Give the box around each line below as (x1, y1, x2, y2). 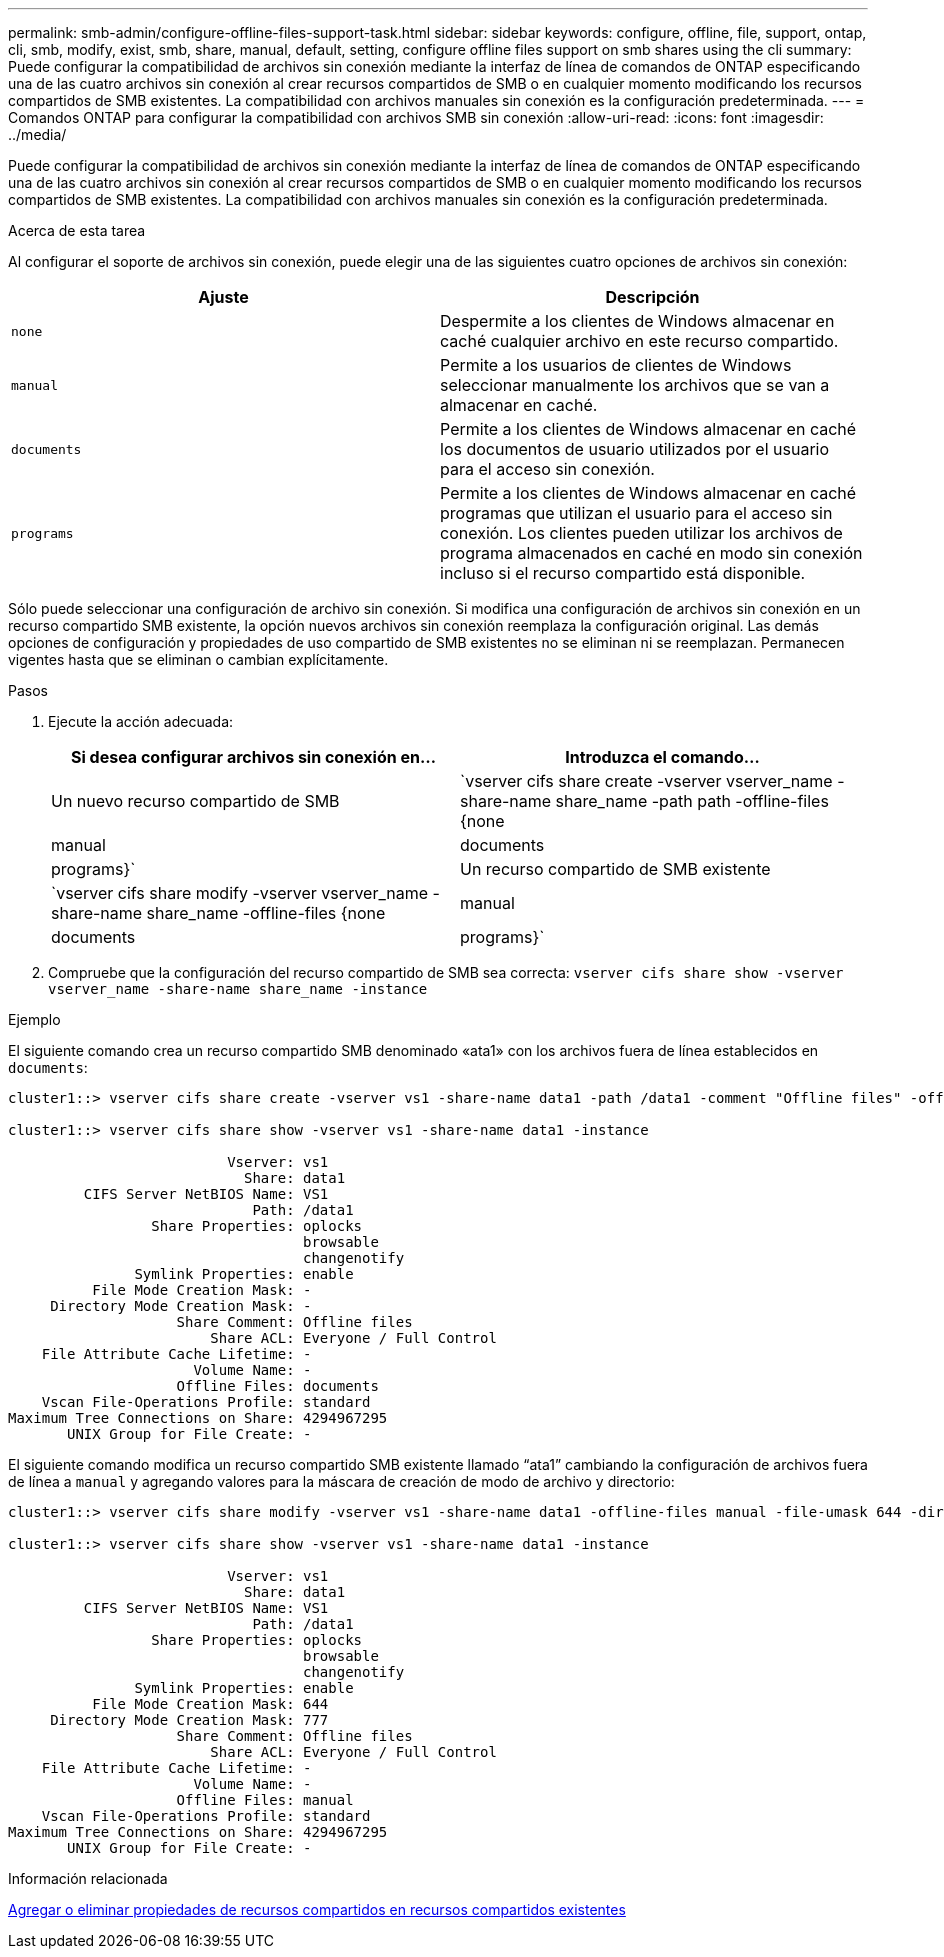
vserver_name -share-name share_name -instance (48, 981, 428, 997)
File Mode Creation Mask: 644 (92, 1696, 329, 1712)
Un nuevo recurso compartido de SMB (51, 791, 340, 811)
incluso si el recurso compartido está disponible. (440, 563, 806, 583)
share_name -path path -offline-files (555, 791, 829, 811)
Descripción (605, 287, 700, 307)
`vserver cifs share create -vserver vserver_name (460, 771, 833, 791)
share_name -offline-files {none (146, 903, 386, 923)
